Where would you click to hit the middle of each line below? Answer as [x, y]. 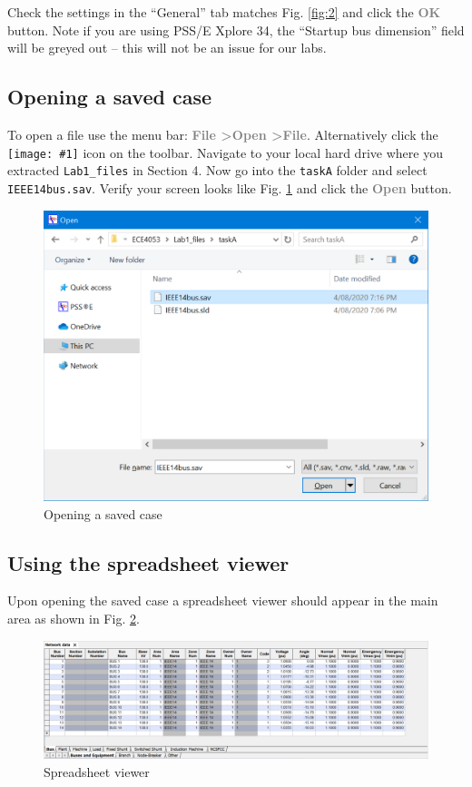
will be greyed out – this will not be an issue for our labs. [167, 48]
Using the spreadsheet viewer [148, 562]
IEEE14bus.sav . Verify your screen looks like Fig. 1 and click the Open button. [230, 187]
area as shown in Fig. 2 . [74, 618]
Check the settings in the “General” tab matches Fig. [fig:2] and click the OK [224, 12]
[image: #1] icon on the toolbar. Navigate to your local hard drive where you [225, 152]
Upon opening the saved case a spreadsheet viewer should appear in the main [223, 600]
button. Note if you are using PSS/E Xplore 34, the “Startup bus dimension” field [236, 30]
